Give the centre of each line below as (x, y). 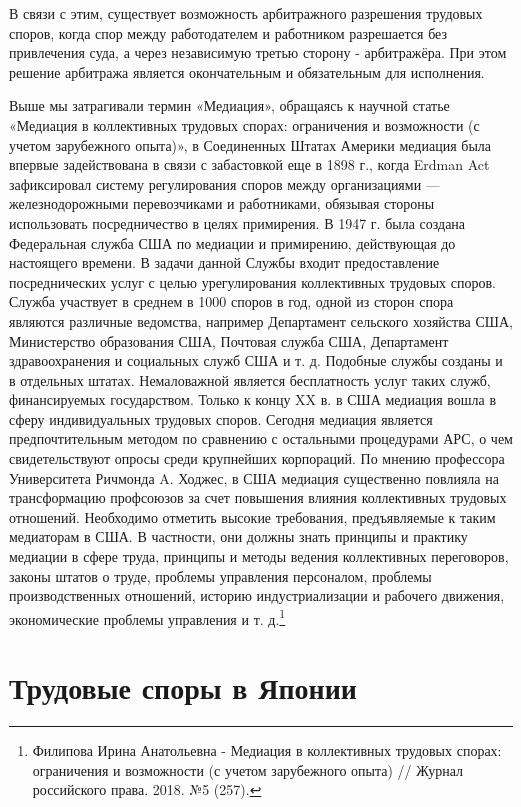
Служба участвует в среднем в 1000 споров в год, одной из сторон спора (231, 301)
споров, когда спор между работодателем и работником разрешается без (228, 32)
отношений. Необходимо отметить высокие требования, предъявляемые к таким (252, 516)
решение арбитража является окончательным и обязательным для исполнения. (247, 71)
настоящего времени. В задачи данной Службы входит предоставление (224, 262)
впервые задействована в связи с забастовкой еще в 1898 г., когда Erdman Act (249, 164)
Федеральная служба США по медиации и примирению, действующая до (232, 242)
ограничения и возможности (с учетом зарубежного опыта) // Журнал (247, 769)
